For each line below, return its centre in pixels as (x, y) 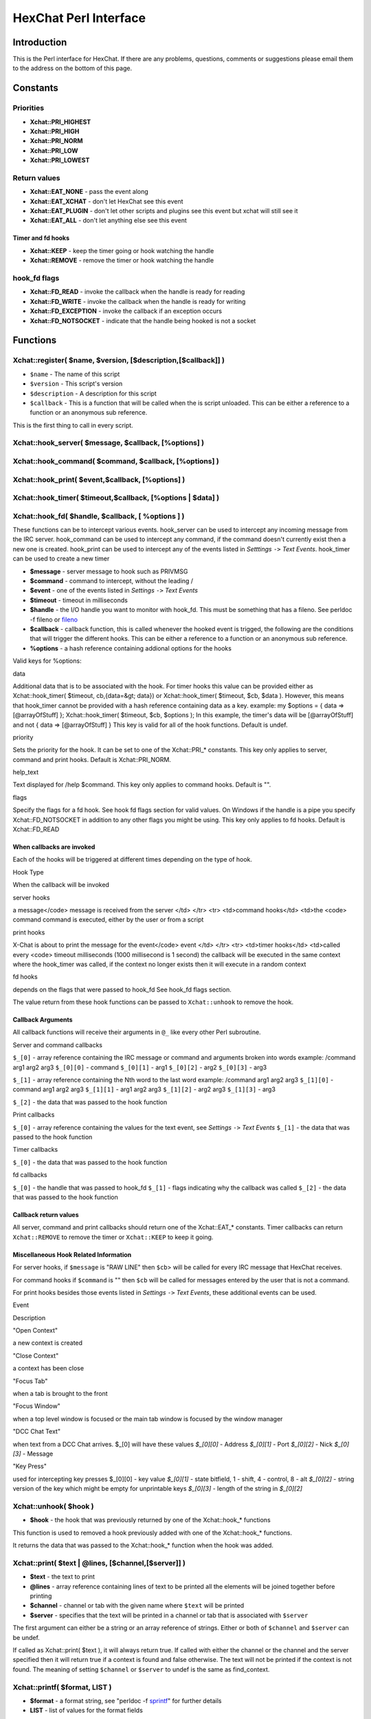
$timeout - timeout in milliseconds (79, 600)
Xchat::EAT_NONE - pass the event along (89, 192)
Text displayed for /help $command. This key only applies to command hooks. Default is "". (142, 785)
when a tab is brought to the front (60, 1394)
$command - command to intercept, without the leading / (112, 581)
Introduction (40, 42)
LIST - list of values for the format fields (87, 1710)
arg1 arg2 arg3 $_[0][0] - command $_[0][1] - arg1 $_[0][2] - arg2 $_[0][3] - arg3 (140, 1067)
